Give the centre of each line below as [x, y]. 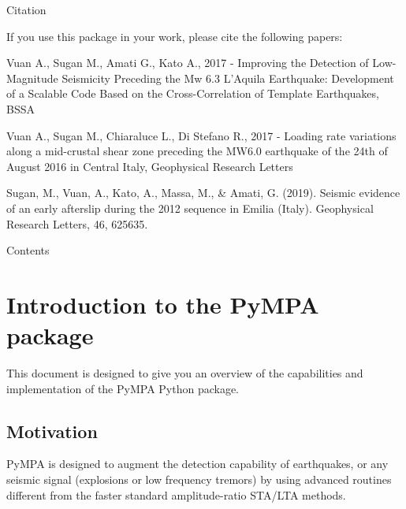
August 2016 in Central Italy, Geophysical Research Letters [150, 166]
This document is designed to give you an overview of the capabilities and [185, 373]
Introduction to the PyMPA [163, 304]
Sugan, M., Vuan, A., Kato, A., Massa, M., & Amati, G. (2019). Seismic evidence [203, 193]
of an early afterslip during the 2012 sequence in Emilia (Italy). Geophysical [190, 208]
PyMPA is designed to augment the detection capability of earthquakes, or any [197, 464]
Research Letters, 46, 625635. [77, 223]
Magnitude [32, 78]
